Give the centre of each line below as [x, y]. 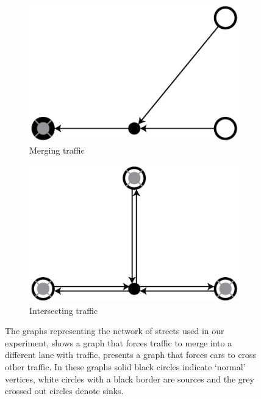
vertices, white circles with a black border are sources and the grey [130, 378]
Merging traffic [57, 150]
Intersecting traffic [64, 310]
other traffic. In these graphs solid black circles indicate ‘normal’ [125, 366]
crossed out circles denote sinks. [64, 391]
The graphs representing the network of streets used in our [115, 331]
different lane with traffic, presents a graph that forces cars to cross [131, 355]
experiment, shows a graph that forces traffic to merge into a [119, 342]
